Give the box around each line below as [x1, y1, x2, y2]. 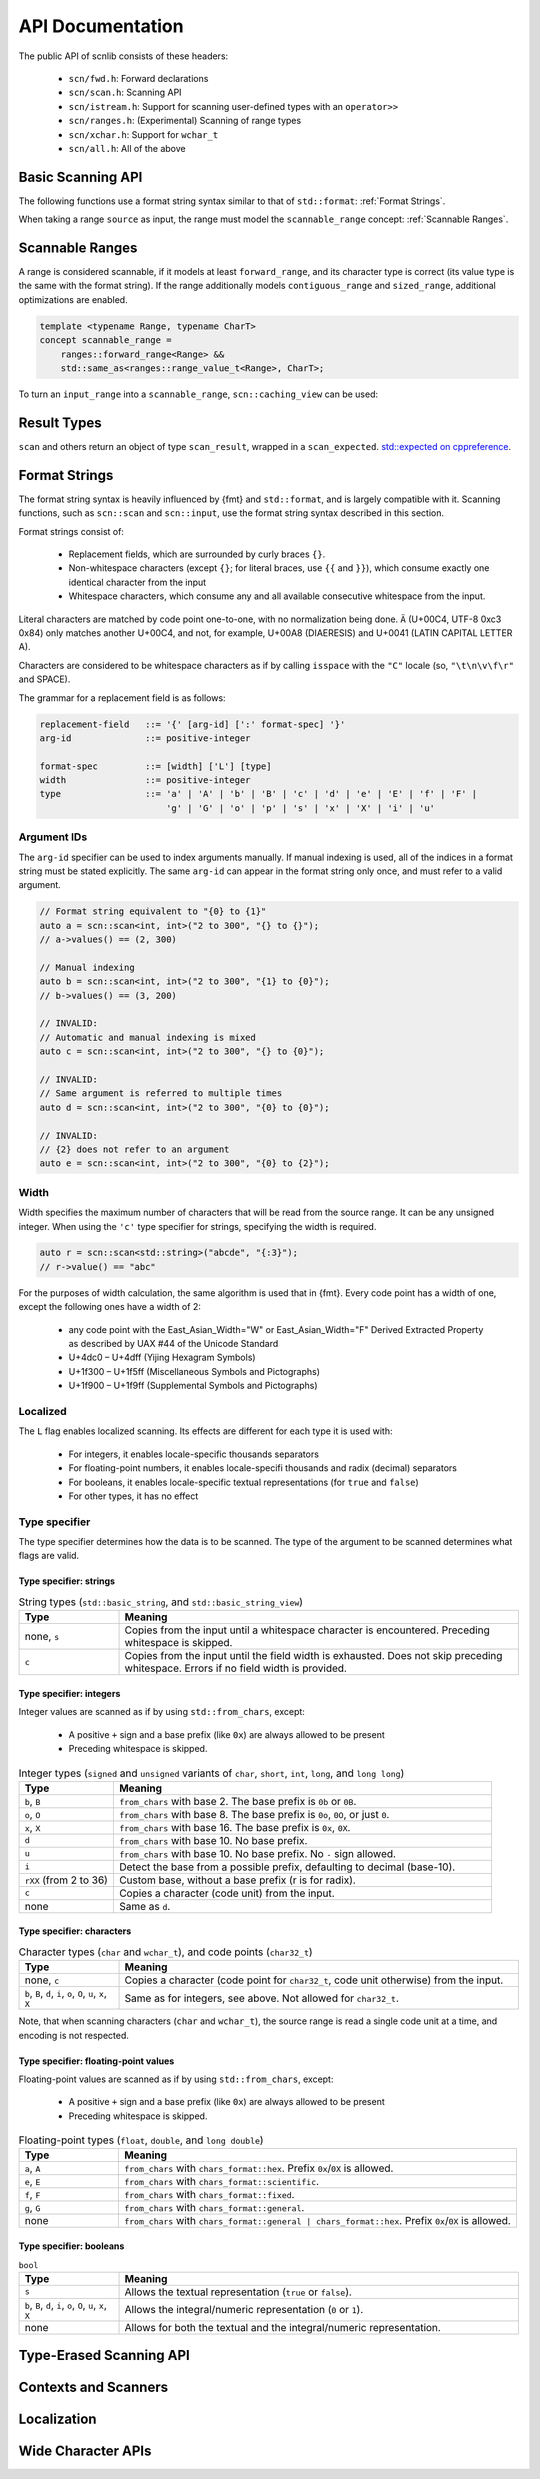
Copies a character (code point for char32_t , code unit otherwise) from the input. [124, 1973, 504, 1987]
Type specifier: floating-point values [18, 2055, 175, 2067]
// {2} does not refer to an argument [39, 1143, 230, 1155]
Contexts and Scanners [18, 2379, 169, 2396]
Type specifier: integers [18, 1687, 121, 1699]
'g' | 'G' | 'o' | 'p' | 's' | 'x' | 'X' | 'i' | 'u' [165, 802, 435, 814]
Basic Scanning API [18, 168, 143, 185]
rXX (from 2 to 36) [24, 1873, 109, 1887]
